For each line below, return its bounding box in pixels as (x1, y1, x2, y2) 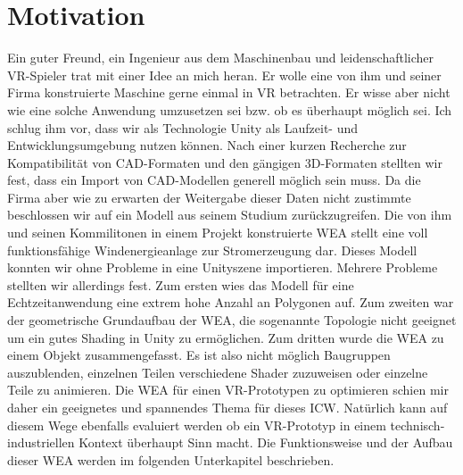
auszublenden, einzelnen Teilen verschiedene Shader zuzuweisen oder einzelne (7, 362, 428, 381)
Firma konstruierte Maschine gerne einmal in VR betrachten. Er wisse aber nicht (7, 83, 451, 102)
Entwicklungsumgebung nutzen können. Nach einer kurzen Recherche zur (7, 136, 407, 154)
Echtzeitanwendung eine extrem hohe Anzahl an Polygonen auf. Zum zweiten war (7, 293, 454, 312)
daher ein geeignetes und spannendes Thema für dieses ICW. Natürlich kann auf (7, 398, 448, 416)
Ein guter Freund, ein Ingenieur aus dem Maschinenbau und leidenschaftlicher (7, 48, 434, 67)
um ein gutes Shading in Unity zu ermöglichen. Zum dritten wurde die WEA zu (7, 328, 444, 346)
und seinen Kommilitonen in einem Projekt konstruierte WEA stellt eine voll (7, 223, 428, 242)
